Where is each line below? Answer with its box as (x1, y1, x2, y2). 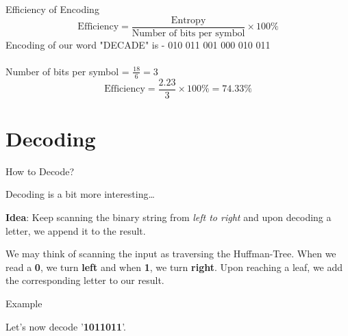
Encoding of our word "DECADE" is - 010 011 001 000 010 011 (5, 37, 271, 51)
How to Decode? (5, 164, 75, 178)
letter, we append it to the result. (5, 223, 146, 237)
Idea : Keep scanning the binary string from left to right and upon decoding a (5, 210, 332, 224)
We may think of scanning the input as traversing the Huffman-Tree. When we (5, 246, 336, 261)
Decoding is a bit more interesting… (5, 187, 155, 201)
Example (5, 296, 42, 311)
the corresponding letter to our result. (5, 273, 164, 287)
